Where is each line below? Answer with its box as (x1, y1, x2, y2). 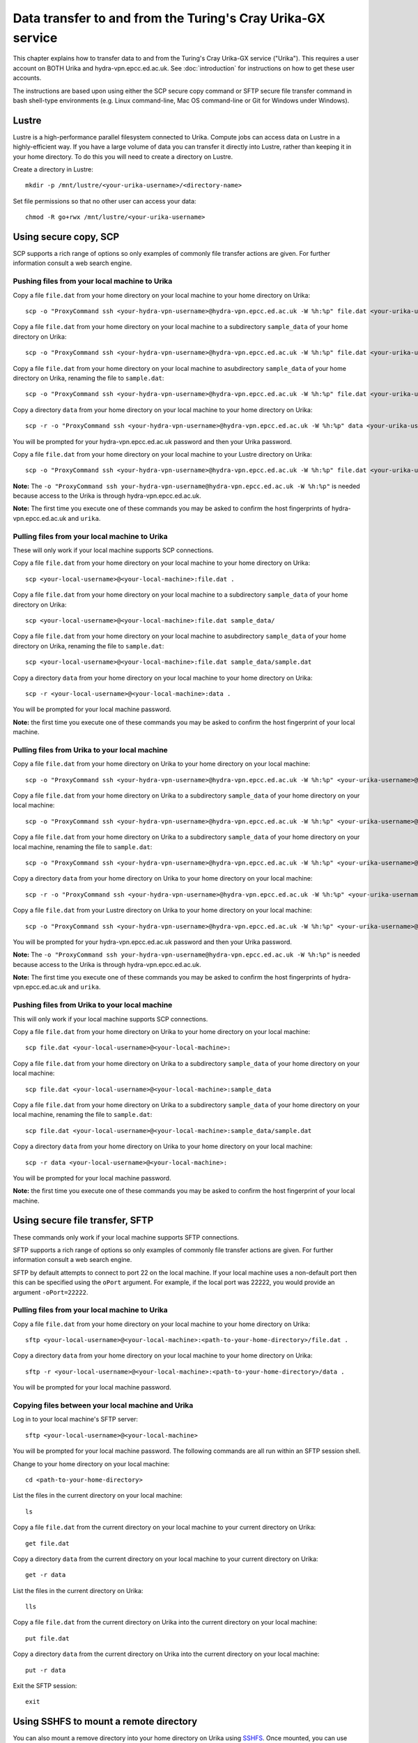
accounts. (13, 74, 42, 82)
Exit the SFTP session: (13, 1682, 77, 1690)
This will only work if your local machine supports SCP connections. (13, 1014, 208, 1023)
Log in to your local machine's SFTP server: (13, 1415, 139, 1424)
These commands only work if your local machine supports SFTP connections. (13, 1233, 240, 1241)
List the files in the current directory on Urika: (13, 1586, 144, 1594)
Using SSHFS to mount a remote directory (13, 1716, 198, 1728)
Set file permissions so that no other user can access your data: (13, 197, 196, 205)
